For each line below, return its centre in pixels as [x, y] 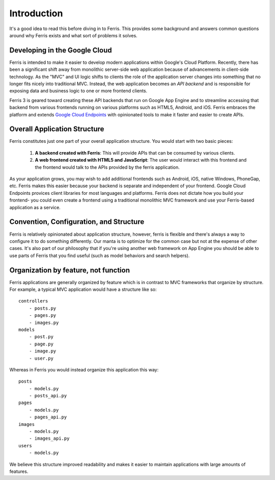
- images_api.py [49, 438]
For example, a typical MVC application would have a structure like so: [83, 289]
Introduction [36, 13]
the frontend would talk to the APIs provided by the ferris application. [107, 167]
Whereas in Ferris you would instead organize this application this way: [84, 369]
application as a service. [35, 207]
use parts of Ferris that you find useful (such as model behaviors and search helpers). [100, 256]
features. [19, 471]
